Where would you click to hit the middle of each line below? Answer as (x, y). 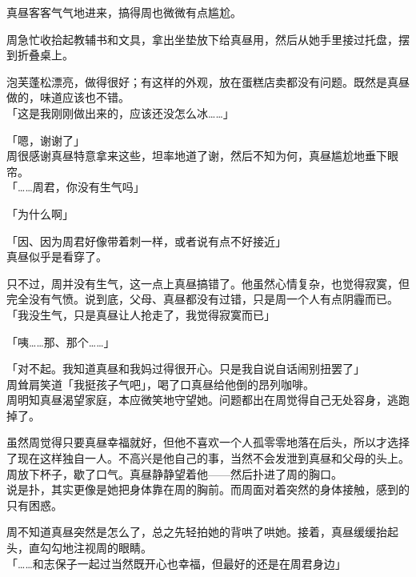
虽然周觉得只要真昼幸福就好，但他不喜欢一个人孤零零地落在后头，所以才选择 (208, 442)
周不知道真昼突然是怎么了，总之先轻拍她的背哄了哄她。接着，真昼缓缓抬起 (202, 532)
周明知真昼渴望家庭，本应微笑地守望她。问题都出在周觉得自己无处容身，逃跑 (208, 400)
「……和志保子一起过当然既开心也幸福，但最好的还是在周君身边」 (176, 563)
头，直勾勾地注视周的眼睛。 (79, 548)
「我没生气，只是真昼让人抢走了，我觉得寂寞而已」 (141, 314)
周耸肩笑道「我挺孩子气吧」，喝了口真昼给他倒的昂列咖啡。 (160, 384)
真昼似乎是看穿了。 (57, 256)
